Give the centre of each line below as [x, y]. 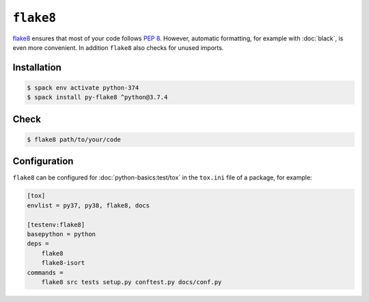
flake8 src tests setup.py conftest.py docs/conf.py [132, 282]
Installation [37, 67]
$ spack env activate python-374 [83, 88]
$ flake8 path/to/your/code [74, 139]
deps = [38, 244]
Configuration [43, 161]
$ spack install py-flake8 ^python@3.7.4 [97, 97]
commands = [45, 273]
